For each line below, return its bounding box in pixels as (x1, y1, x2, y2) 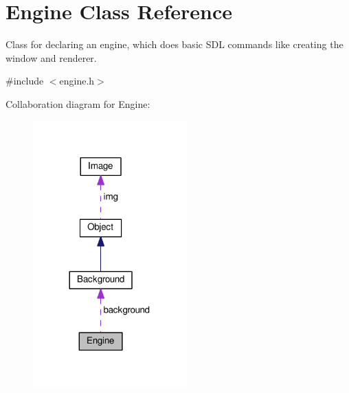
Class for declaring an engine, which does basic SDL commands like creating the (5, 37, 344, 52)
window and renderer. (5, 50, 97, 65)
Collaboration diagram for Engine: (5, 96, 150, 111)
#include (5, 74, 44, 88)
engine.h (59, 74, 95, 88)
